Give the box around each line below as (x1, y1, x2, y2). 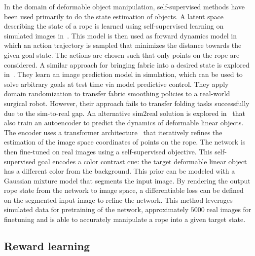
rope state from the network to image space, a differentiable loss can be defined (4, 185, 244, 195)
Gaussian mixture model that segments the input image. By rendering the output (4, 175, 251, 185)
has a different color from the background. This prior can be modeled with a (4, 166, 235, 176)
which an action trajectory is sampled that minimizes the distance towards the (4, 40, 242, 50)
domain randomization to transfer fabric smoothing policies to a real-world (4, 88, 230, 99)
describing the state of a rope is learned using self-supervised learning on (4, 21, 224, 31)
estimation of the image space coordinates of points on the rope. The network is (4, 137, 246, 147)
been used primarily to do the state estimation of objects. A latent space (4, 11, 223, 21)
